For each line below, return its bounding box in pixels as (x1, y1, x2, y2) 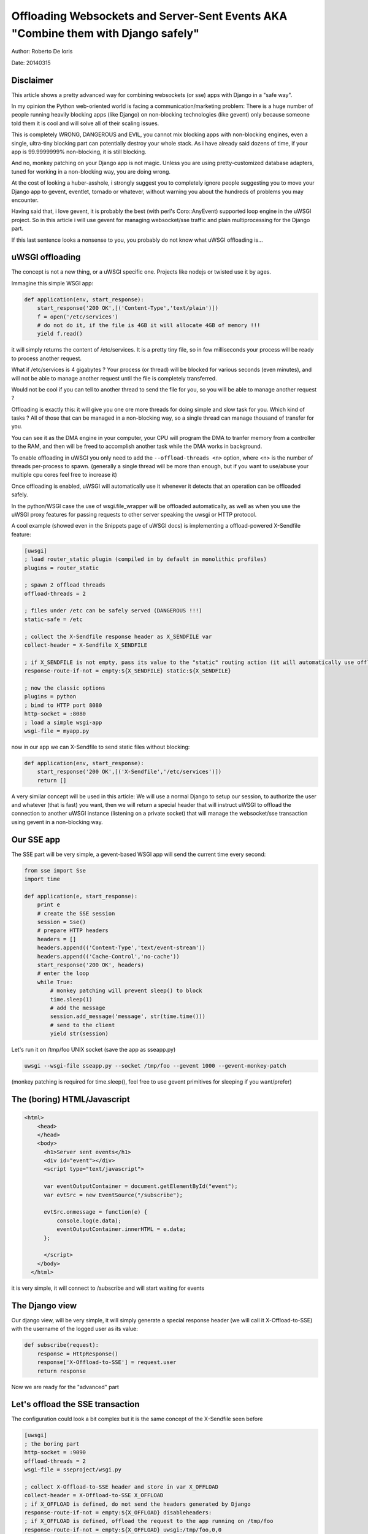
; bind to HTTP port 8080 (24, 701, 102, 709)
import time (24, 876, 61, 883)
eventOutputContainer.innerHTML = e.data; (56, 1226, 186, 1233)
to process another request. (11, 355, 82, 362)
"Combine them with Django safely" (11, 26, 199, 40)
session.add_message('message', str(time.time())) (50, 1013, 205, 1020)
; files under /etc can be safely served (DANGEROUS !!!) (24, 607, 202, 614)
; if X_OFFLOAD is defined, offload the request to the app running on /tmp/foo (24, 1517, 274, 1525)
